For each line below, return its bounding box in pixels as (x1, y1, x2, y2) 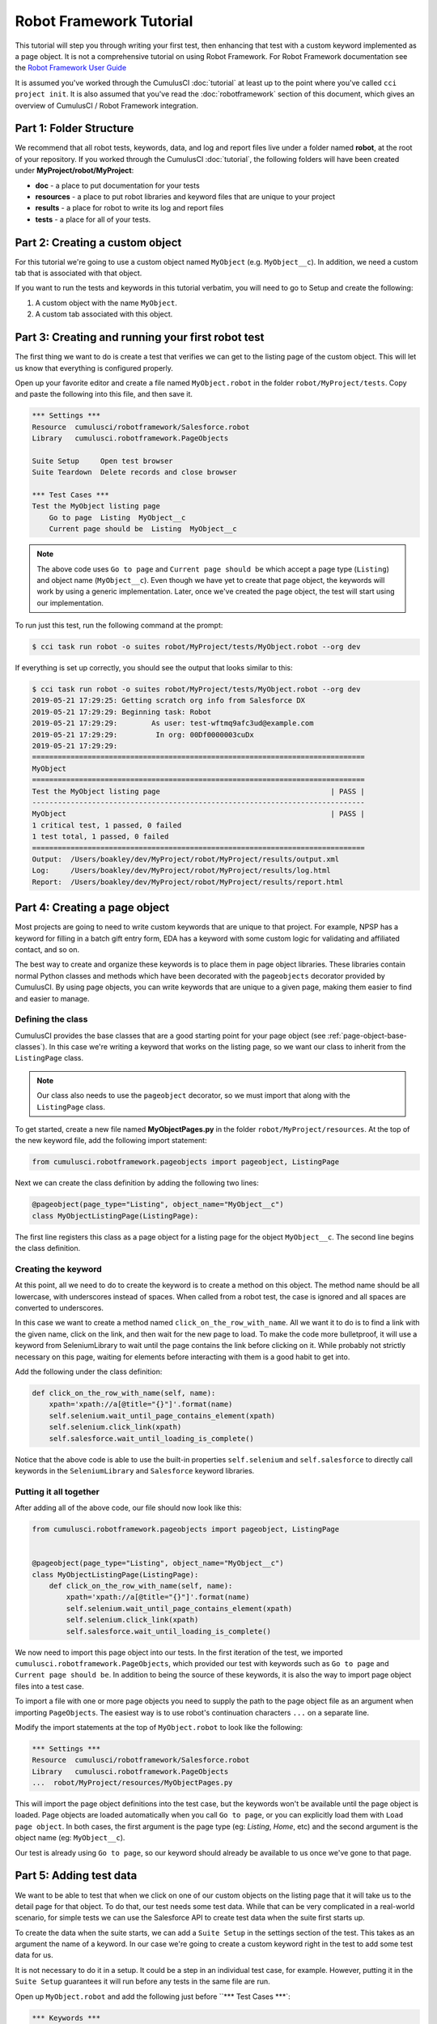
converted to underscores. (15, 1303, 104, 1313)
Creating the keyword (15, 1263, 103, 1274)
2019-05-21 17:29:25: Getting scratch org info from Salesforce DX (32, 696, 306, 705)
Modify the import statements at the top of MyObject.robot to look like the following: (15, 1722, 303, 1732)
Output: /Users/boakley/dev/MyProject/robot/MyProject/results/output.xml (32, 854, 340, 864)
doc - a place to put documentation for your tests (35, 181, 200, 190)
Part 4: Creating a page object (15, 901, 170, 915)
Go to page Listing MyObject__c (49, 512, 186, 522)
